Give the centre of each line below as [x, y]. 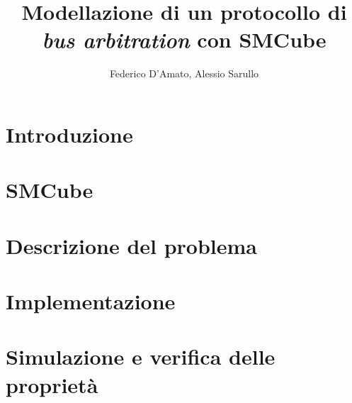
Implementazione [91, 301]
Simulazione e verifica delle [141, 357]
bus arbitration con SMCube [184, 40]
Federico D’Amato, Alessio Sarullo [184, 73]
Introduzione [69, 134]
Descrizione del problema [132, 245]
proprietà [52, 384]
